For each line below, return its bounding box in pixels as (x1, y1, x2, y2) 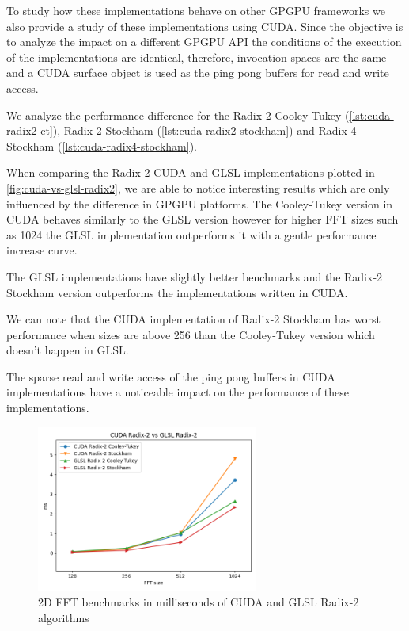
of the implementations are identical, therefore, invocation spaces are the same (6, 48, 387, 65)
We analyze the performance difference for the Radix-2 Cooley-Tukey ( (6, 106, 350, 123)
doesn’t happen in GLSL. (6, 342, 129, 358)
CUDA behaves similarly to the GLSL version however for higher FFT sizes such (6, 211, 399, 228)
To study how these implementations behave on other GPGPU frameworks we (6, 2, 385, 18)
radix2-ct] (6, 122, 53, 139)
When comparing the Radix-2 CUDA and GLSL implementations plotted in (6, 164, 375, 181)
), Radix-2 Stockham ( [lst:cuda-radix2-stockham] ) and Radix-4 (52, 122, 357, 139)
